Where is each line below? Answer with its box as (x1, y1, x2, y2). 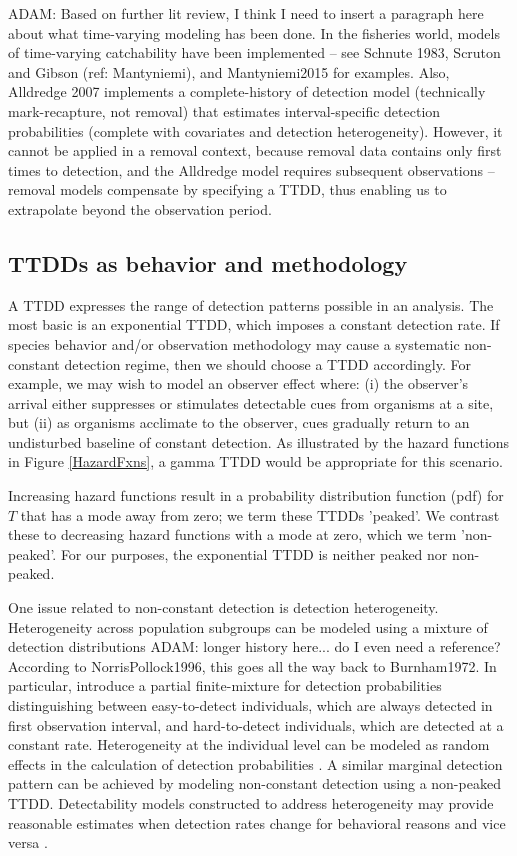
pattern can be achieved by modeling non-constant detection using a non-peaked (8, 773, 501, 794)
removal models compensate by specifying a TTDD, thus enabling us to (8, 179, 447, 200)
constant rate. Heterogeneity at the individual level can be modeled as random (8, 734, 490, 755)
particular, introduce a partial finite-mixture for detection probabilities (8, 675, 442, 696)
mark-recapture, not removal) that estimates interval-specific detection (8, 100, 441, 121)
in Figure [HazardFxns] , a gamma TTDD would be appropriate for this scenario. (8, 451, 503, 472)
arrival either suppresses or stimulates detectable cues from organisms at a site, (8, 392, 494, 413)
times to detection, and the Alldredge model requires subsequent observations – (8, 159, 495, 180)
